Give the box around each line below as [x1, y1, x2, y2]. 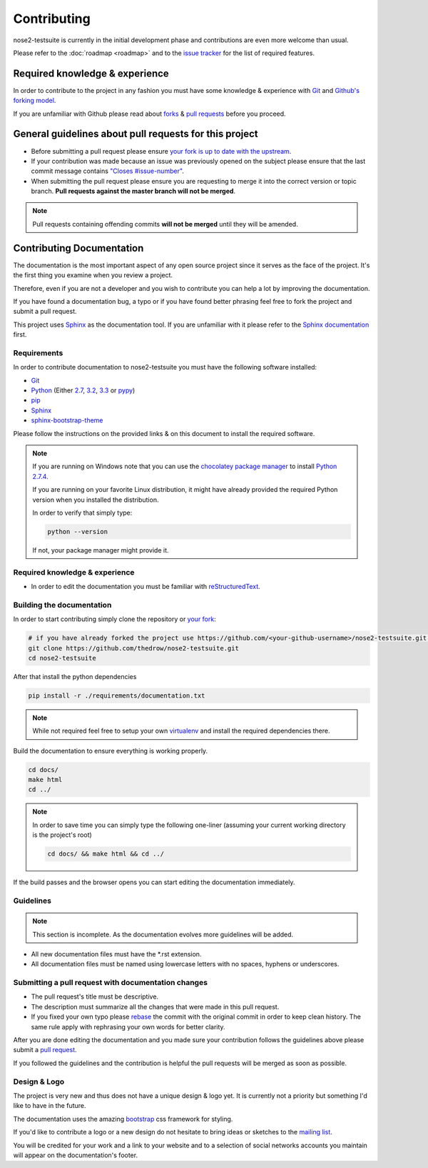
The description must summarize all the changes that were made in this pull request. [31, 1002, 280, 1011]
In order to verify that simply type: [32, 508, 133, 517]
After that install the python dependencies [13, 672, 137, 680]
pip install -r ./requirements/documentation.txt [28, 691, 205, 700]
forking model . [13, 96, 56, 105]
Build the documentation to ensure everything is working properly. [13, 746, 208, 755]
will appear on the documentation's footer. [13, 1151, 138, 1159]
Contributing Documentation [13, 242, 144, 254]
